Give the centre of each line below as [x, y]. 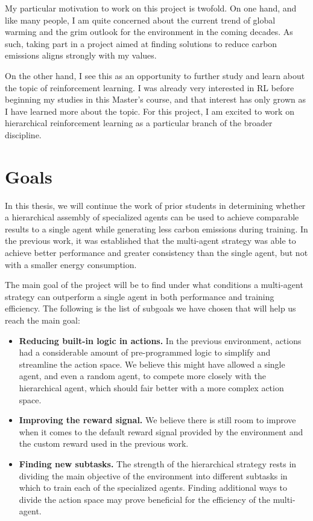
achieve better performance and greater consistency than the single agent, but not [156, 253]
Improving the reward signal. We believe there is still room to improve [157, 420]
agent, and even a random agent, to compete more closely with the [143, 376]
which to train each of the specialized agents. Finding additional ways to [153, 487]
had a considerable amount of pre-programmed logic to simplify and [145, 352]
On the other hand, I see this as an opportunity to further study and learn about [155, 75]
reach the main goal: [43, 320]
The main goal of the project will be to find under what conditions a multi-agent [154, 285]
